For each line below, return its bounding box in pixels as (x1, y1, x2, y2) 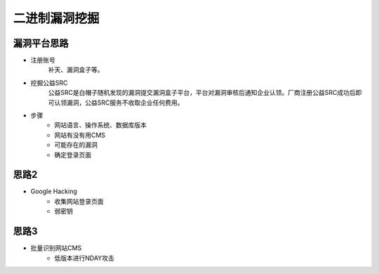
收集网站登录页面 (54, 197, 104, 205)
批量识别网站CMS (30, 244, 82, 252)
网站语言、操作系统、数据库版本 (54, 121, 147, 129)
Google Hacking (30, 187, 77, 196)
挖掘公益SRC (30, 78, 68, 87)
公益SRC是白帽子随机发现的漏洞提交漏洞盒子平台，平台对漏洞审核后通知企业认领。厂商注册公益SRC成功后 (48, 89, 356, 97)
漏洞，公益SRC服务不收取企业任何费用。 (66, 98, 184, 107)
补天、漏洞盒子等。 (48, 65, 104, 74)
